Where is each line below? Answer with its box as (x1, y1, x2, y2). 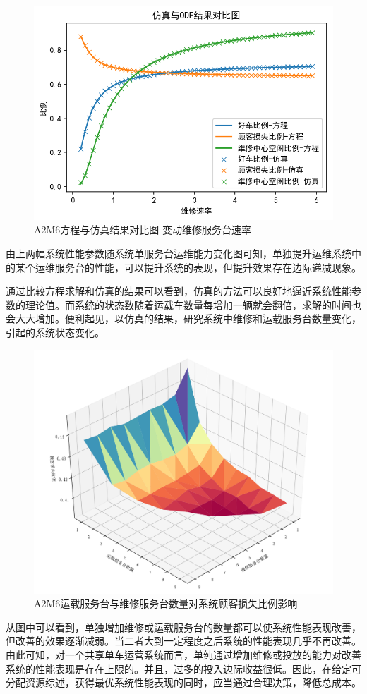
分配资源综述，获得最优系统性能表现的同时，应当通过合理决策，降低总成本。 (6, 675, 361, 690)
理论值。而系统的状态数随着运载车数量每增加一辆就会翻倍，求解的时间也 (25, 297, 361, 312)
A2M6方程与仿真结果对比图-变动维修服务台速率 (34, 222, 251, 237)
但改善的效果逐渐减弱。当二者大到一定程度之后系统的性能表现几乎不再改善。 (6, 633, 361, 648)
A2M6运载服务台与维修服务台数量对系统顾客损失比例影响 (34, 596, 298, 611)
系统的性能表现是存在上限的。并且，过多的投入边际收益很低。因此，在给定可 (6, 661, 361, 676)
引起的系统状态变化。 (6, 324, 104, 339)
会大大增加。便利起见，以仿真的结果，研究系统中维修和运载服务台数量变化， (6, 311, 361, 326)
